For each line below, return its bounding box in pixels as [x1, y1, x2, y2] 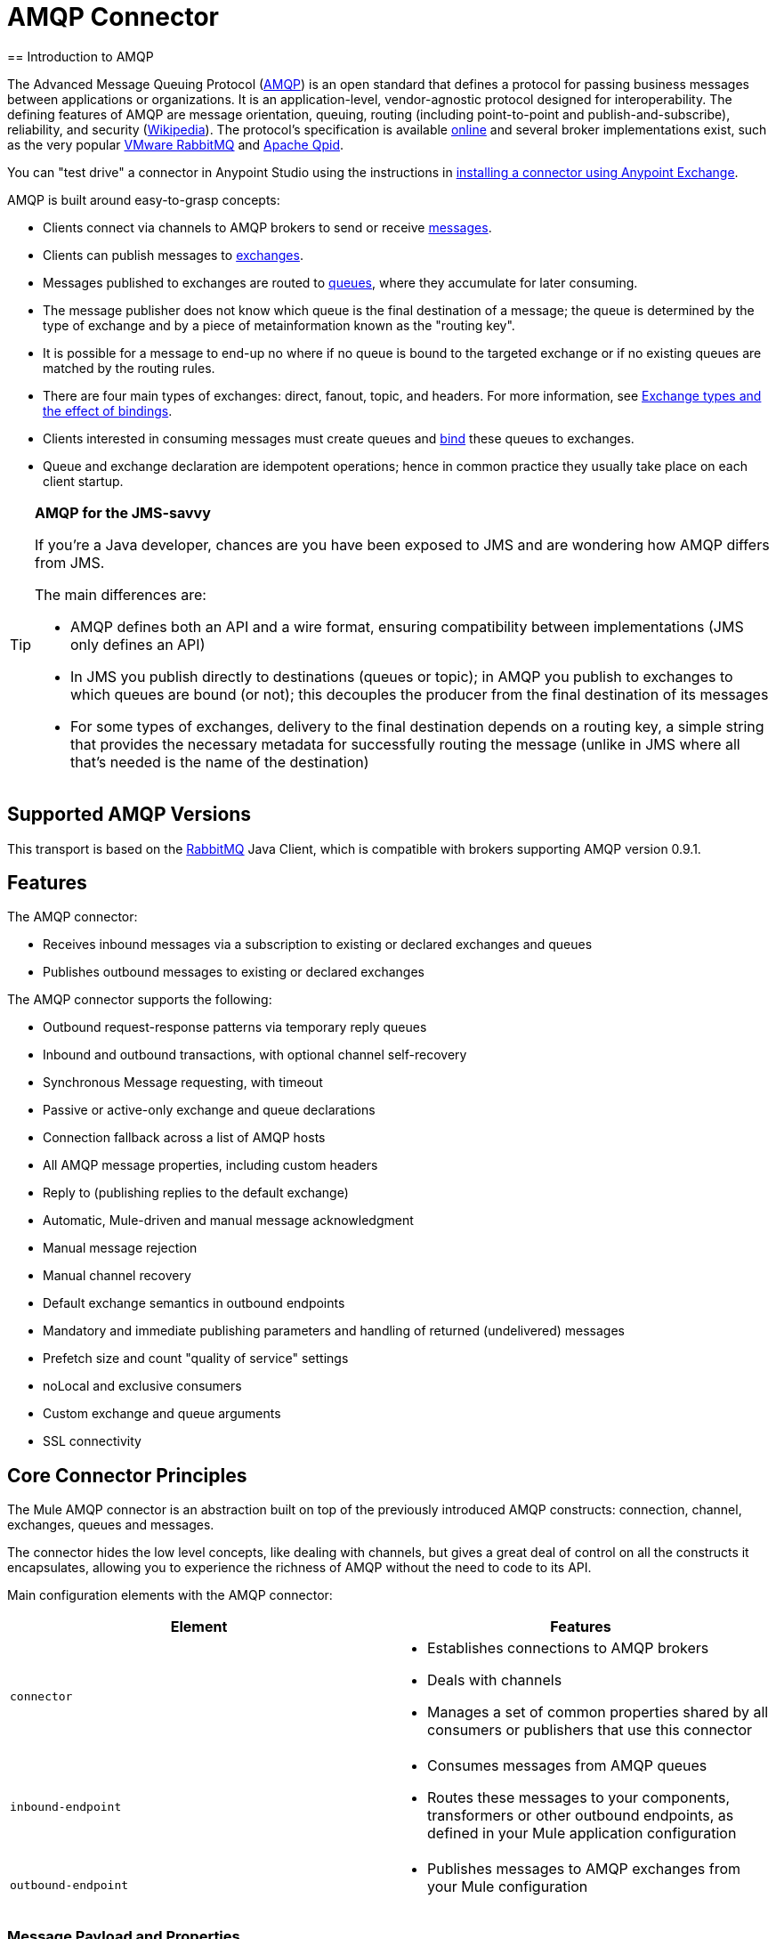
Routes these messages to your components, [427, 1789, 731, 1807]
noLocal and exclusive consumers [43, 1378, 242, 1394]
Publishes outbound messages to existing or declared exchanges [43, 964, 424, 980]
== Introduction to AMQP [7, 48, 154, 64]
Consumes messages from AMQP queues [427, 1756, 707, 1775]
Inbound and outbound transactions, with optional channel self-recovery [43, 1047, 467, 1063]
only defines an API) [70, 635, 206, 653]
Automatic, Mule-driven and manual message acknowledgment [43, 1213, 414, 1229]
